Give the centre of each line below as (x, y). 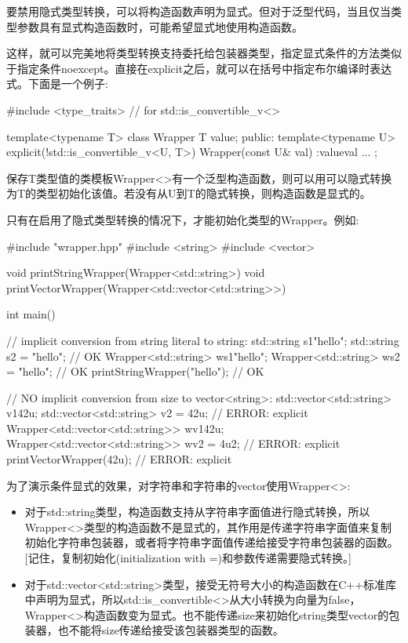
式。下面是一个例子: (57, 84)
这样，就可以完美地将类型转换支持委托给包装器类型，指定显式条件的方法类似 (204, 53)
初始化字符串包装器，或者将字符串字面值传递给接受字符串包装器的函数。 (211, 542)
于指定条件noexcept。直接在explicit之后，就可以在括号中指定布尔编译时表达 (199, 68)
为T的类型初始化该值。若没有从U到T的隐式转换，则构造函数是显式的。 (189, 193)
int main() (31, 314)
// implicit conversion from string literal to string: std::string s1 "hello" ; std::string (203, 340)
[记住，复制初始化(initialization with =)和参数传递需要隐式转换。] (188, 558)
